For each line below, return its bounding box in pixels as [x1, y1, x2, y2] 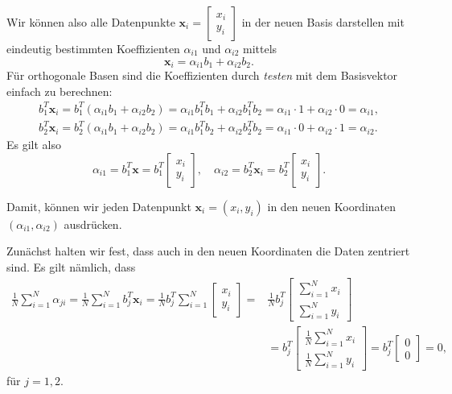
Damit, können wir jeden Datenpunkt [6, 197, 191, 214]
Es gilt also [6, 136, 62, 153]
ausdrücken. [64, 215, 122, 232]
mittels [243, 40, 277, 56]
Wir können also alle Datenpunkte [6, 14, 175, 30]
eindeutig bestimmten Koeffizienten [6, 40, 180, 56]
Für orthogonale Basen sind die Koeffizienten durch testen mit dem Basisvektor [6, 67, 398, 84]
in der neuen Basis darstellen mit [241, 14, 405, 30]
